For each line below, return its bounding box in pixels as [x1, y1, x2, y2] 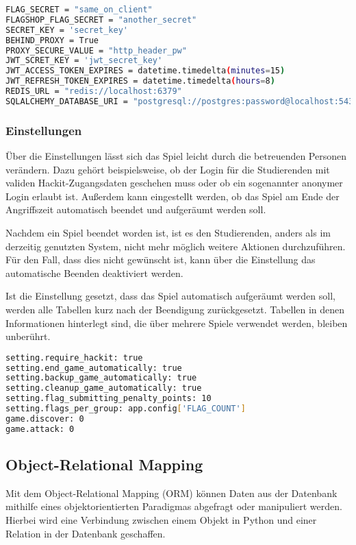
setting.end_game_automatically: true [5, 363, 182, 373]
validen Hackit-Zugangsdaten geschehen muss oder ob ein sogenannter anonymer [5, 175, 343, 190]
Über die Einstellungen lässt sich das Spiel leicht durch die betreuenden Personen [5, 148, 347, 162]
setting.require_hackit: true [5, 352, 143, 363]
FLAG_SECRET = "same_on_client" [5, 5, 153, 14]
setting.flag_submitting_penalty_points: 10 [5, 393, 212, 404]
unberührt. [5, 329, 51, 343]
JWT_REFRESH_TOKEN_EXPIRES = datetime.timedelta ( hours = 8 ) [5, 76, 275, 86]
